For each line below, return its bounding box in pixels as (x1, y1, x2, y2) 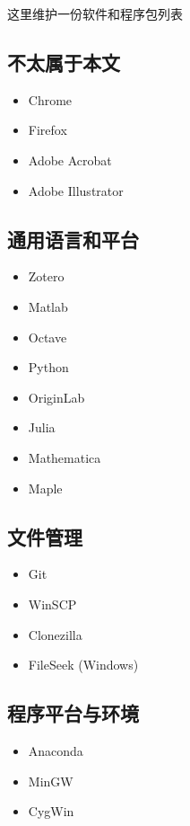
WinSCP (28, 594, 77, 613)
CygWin (28, 802, 74, 821)
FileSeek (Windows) (28, 655, 139, 674)
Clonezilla (28, 625, 82, 644)
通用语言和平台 (7, 225, 139, 253)
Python (28, 358, 69, 377)
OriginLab (28, 387, 85, 406)
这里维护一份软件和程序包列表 (7, 4, 183, 22)
